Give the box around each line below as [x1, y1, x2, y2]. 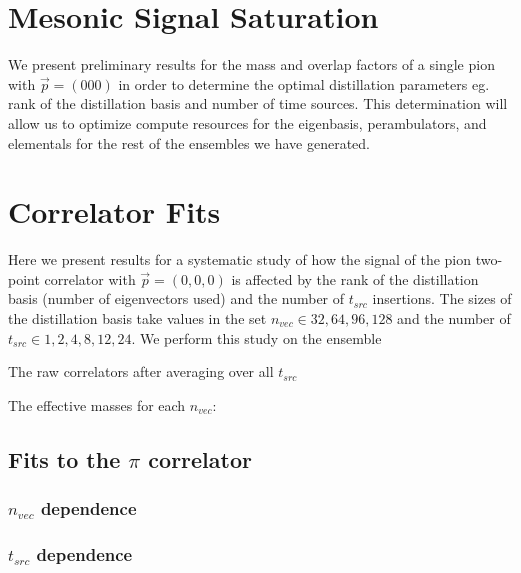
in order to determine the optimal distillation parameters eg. [118, 73, 490, 94]
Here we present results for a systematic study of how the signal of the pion [8, 249, 472, 270]
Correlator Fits [8, 191, 221, 232]
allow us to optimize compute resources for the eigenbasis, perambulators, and [8, 112, 487, 133]
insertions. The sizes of [372, 288, 512, 309]
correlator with [44, 268, 136, 289]
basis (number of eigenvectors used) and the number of [8, 288, 345, 309]
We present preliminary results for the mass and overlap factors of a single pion [8, 54, 495, 75]
